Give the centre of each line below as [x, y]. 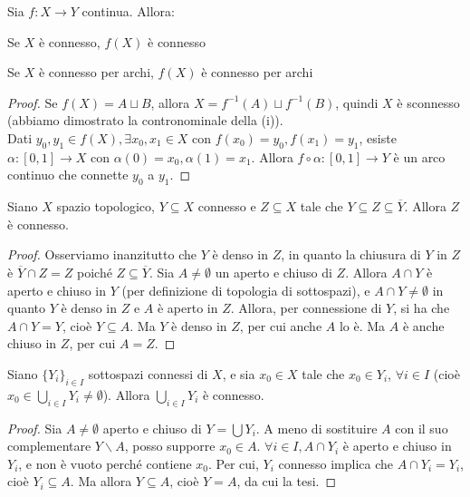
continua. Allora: [128, 11]
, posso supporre [170, 446]
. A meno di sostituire [317, 428]
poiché [95, 272]
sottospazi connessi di [148, 373]
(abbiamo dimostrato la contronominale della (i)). [145, 120]
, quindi [357, 102]
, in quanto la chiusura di [351, 254]
